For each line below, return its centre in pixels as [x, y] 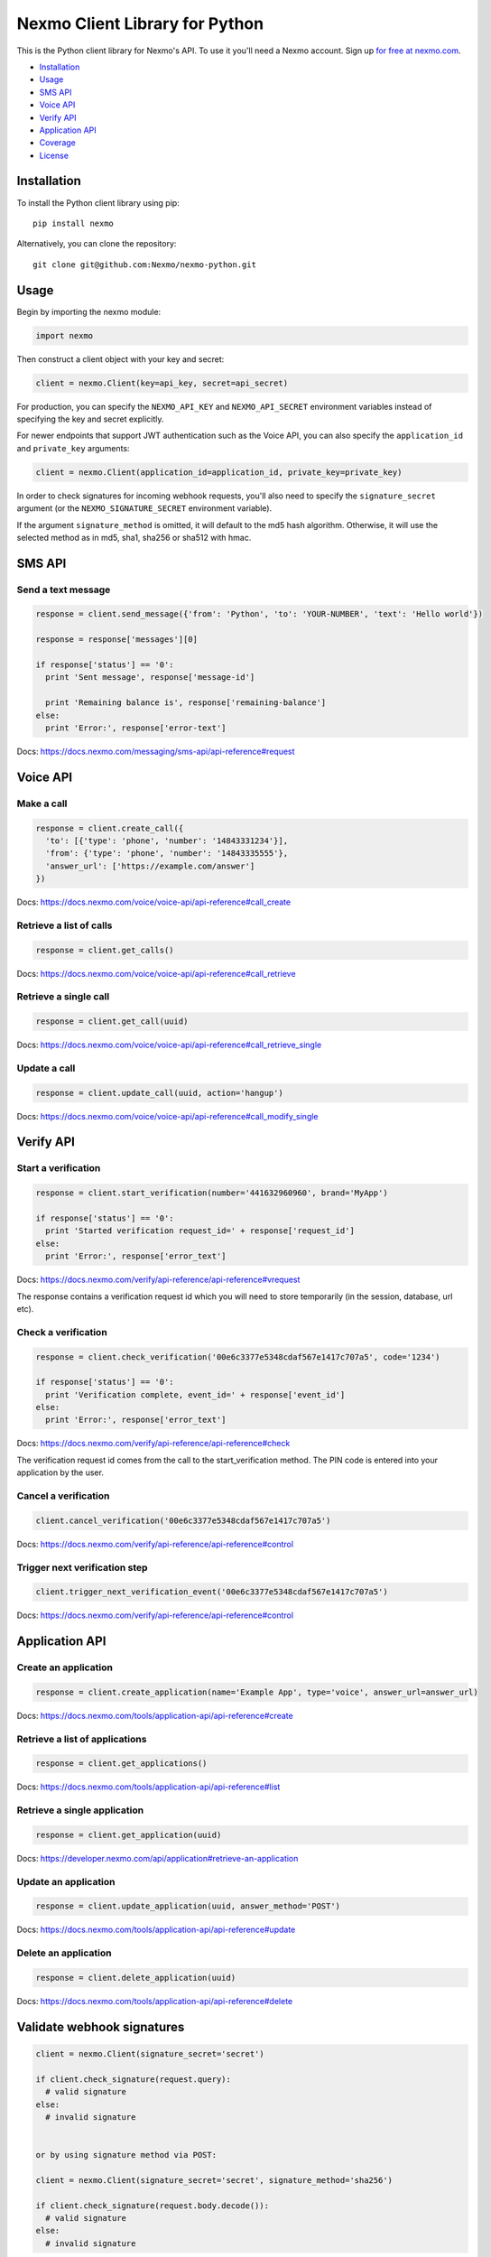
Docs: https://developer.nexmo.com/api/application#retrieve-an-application [157, 1858]
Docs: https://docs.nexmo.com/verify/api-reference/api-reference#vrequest [158, 1280]
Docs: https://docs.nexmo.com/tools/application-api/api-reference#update [156, 1930]
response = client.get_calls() [105, 950]
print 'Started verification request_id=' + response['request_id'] [200, 1231]
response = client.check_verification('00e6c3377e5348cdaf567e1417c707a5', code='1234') [238, 1357]
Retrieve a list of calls [65, 925]
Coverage [57, 143]
